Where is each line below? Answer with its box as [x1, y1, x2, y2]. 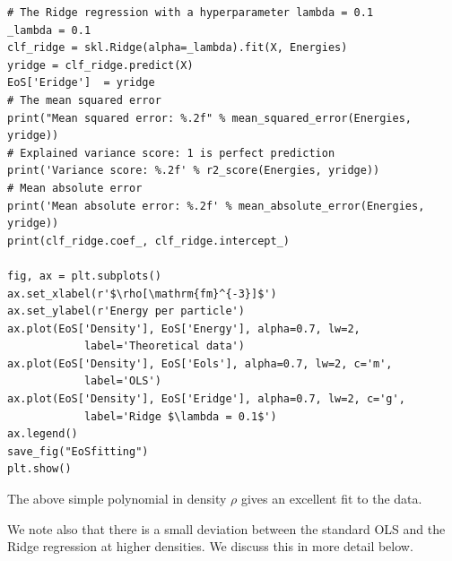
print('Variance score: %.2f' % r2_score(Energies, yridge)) [7, 164, 380, 177]
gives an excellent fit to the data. [240, 489, 422, 508]
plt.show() [7, 462, 72, 476]
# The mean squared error [7, 93, 161, 107]
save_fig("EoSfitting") [7, 444, 149, 458]
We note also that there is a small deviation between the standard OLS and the [7, 519, 446, 538]
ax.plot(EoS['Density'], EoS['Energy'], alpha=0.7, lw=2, [7, 322, 361, 335]
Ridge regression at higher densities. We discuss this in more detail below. [7, 537, 413, 556]
